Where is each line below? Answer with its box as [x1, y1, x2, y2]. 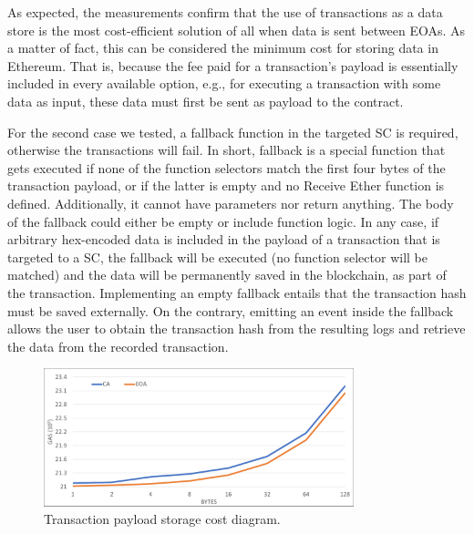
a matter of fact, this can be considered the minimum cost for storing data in [7, 38, 438, 57]
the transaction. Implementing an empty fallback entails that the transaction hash [7, 282, 467, 302]
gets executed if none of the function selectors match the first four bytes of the [7, 158, 446, 177]
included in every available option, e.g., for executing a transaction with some [7, 74, 441, 93]
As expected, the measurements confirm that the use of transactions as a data [7, 3, 443, 21]
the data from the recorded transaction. [7, 336, 229, 355]
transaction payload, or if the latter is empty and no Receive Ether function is [7, 176, 445, 195]
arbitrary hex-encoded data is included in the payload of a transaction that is [7, 230, 440, 249]
